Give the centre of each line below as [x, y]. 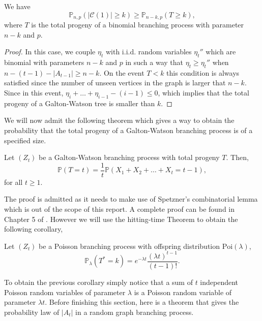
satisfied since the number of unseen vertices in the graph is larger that [115, 83]
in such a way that [154, 62]
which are [221, 52]
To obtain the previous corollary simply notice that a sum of [98, 282]
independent [219, 282]
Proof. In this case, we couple [50, 52]
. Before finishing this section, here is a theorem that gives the [142, 302]
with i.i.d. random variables [149, 52]
